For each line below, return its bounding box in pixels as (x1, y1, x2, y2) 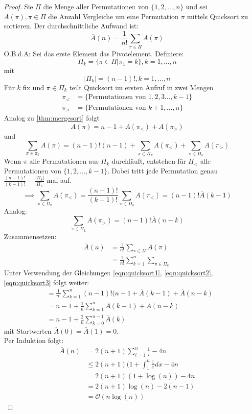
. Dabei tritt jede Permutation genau (107, 165, 218, 175)
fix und (23, 82, 44, 92)
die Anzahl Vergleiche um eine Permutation (48, 11, 179, 21)
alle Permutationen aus (29, 156, 99, 166)
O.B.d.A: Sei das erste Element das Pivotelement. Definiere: (4, 48, 184, 58)
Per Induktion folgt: (4, 335, 64, 345)
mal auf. (46, 175, 72, 185)
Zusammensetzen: (4, 231, 57, 241)
